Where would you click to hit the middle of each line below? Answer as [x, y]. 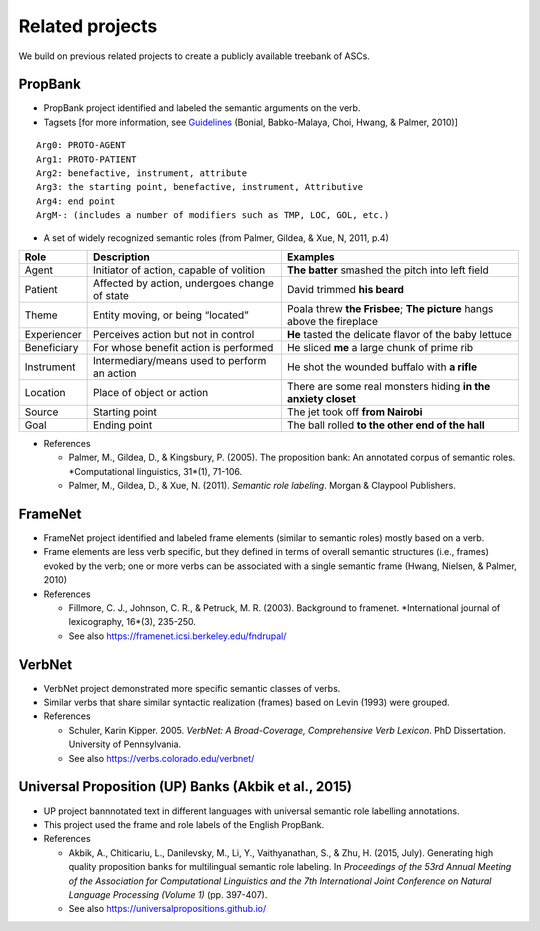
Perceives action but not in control [174, 334]
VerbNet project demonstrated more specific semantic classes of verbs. [192, 688]
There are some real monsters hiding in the [388, 386]
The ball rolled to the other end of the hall [385, 425]
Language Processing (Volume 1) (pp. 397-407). [168, 894]
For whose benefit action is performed [183, 347]
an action [115, 373]
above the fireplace [332, 321]
